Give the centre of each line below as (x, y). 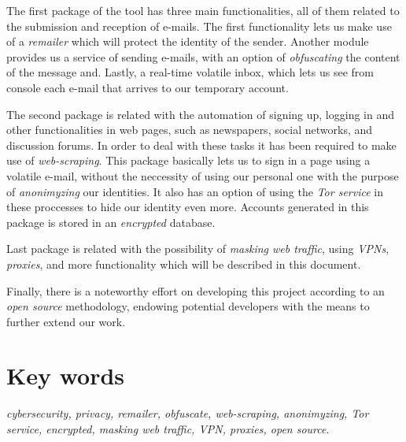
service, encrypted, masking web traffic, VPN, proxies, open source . (168, 429)
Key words (66, 375)
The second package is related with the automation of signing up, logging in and (201, 114)
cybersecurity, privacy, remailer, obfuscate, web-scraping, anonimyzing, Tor (188, 413)
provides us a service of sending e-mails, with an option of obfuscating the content (203, 56)
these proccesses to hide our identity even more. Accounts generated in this (188, 207)
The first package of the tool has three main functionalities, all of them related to (203, 10)
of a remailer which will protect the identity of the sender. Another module (188, 41)
